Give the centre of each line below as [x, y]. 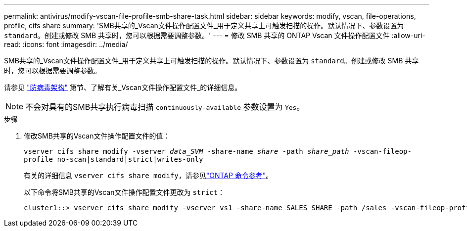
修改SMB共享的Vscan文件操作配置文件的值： [97, 136]
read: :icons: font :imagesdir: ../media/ [66, 44]
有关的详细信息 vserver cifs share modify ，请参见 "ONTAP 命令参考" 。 [148, 175]
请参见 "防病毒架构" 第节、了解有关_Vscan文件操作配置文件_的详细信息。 [123, 87]
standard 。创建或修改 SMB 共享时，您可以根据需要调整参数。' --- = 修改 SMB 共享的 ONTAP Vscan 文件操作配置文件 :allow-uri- [215, 35]
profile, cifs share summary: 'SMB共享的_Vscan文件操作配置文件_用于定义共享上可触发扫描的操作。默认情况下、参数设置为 [204, 25]
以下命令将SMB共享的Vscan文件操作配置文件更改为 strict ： [124, 192]
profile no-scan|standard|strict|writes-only [114, 159]
